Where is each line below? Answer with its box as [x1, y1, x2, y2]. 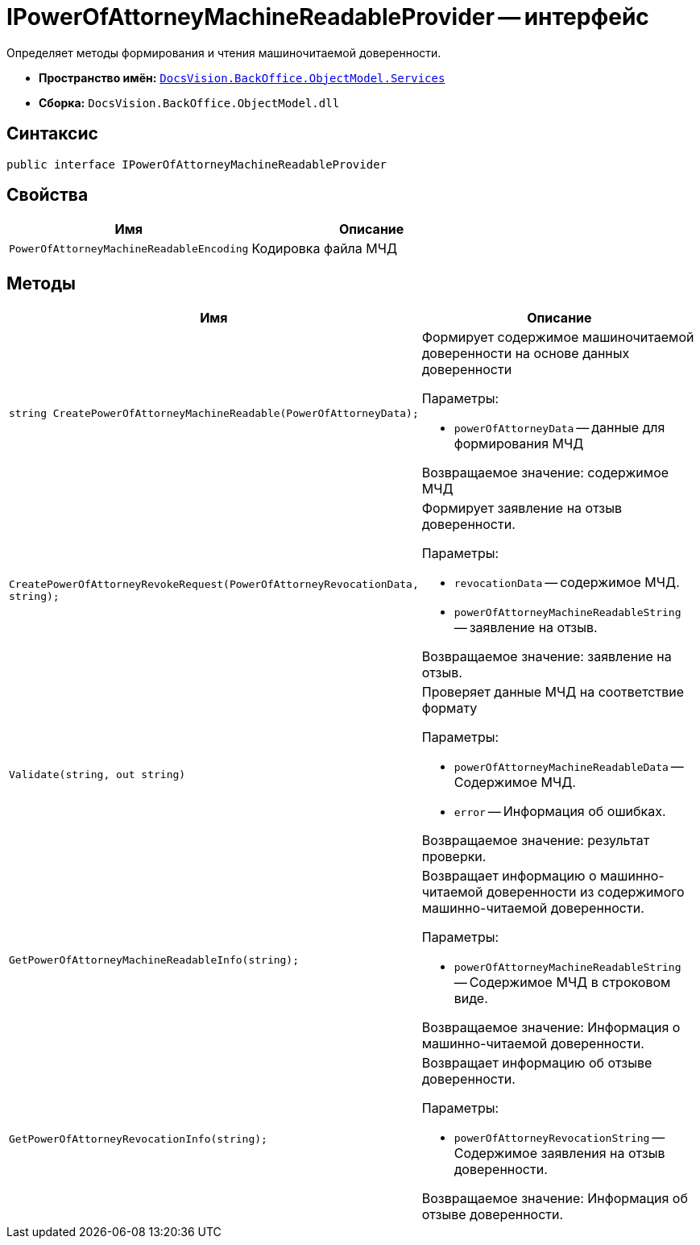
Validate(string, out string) [9, 768, 186, 781]
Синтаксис [6, 123, 98, 144]
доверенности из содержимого [487, 884, 685, 901]
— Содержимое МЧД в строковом [454, 974, 671, 991]
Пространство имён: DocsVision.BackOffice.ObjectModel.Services [39, 70, 445, 85]
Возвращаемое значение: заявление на [421, 648, 672, 665]
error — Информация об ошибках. [454, 803, 666, 820]
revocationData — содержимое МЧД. [454, 574, 680, 591]
